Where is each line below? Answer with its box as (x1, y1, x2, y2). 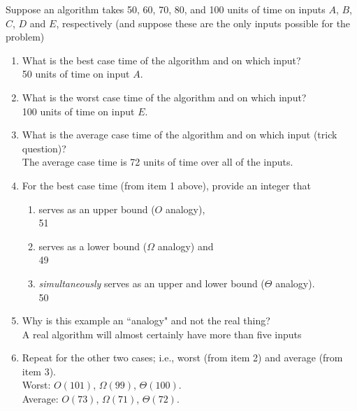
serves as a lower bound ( (38, 238, 147, 253)
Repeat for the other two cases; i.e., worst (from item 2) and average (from (22, 350, 343, 365)
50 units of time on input (22, 66, 130, 81)
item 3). (22, 363, 57, 378)
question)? (22, 140, 66, 155)
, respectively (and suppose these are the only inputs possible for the (56, 15, 351, 30)
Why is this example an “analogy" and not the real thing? (22, 313, 270, 328)
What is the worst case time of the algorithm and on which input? (22, 89, 307, 104)
